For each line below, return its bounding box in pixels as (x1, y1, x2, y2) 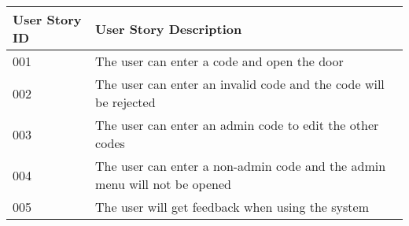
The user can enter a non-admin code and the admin (95, 157, 386, 175)
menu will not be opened (95, 175, 231, 193)
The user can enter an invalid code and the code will (95, 75, 385, 93)
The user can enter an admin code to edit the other (95, 116, 379, 134)
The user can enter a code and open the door (95, 52, 344, 70)
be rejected (95, 93, 156, 111)
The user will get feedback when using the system (95, 198, 369, 216)
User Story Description (95, 19, 242, 38)
